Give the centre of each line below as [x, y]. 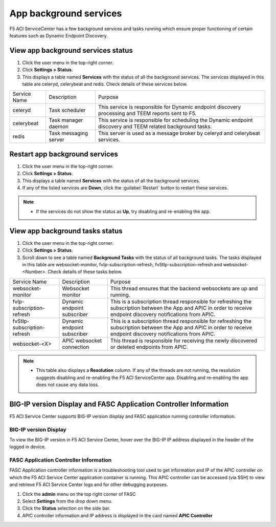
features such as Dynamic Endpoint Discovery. [59, 35]
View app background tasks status [66, 231]
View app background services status [71, 50]
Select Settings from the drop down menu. [67, 501]
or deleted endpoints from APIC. [149, 347]
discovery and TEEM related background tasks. [155, 127]
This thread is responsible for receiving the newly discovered [184, 341]
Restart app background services [64, 154]
